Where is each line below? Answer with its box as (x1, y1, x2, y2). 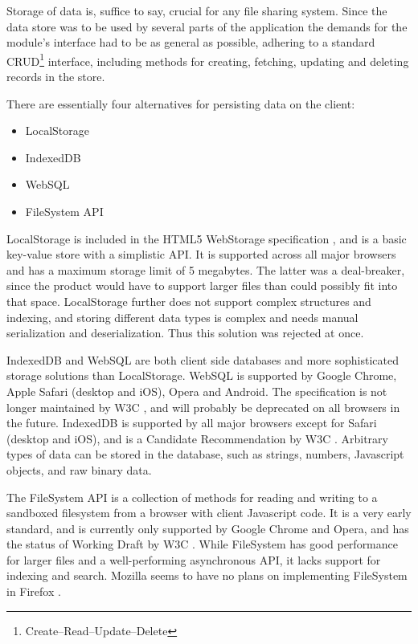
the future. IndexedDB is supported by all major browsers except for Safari (6, 414, 377, 431)
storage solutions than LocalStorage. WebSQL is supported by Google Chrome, (6, 367, 397, 384)
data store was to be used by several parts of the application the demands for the (6, 18, 408, 35)
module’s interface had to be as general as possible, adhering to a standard (6, 34, 375, 51)
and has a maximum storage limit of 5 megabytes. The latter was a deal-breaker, (6, 261, 405, 278)
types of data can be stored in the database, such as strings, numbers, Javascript (6, 446, 404, 463)
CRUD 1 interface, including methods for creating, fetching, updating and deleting (6, 50, 409, 69)
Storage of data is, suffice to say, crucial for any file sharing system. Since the (6, 2, 387, 18)
